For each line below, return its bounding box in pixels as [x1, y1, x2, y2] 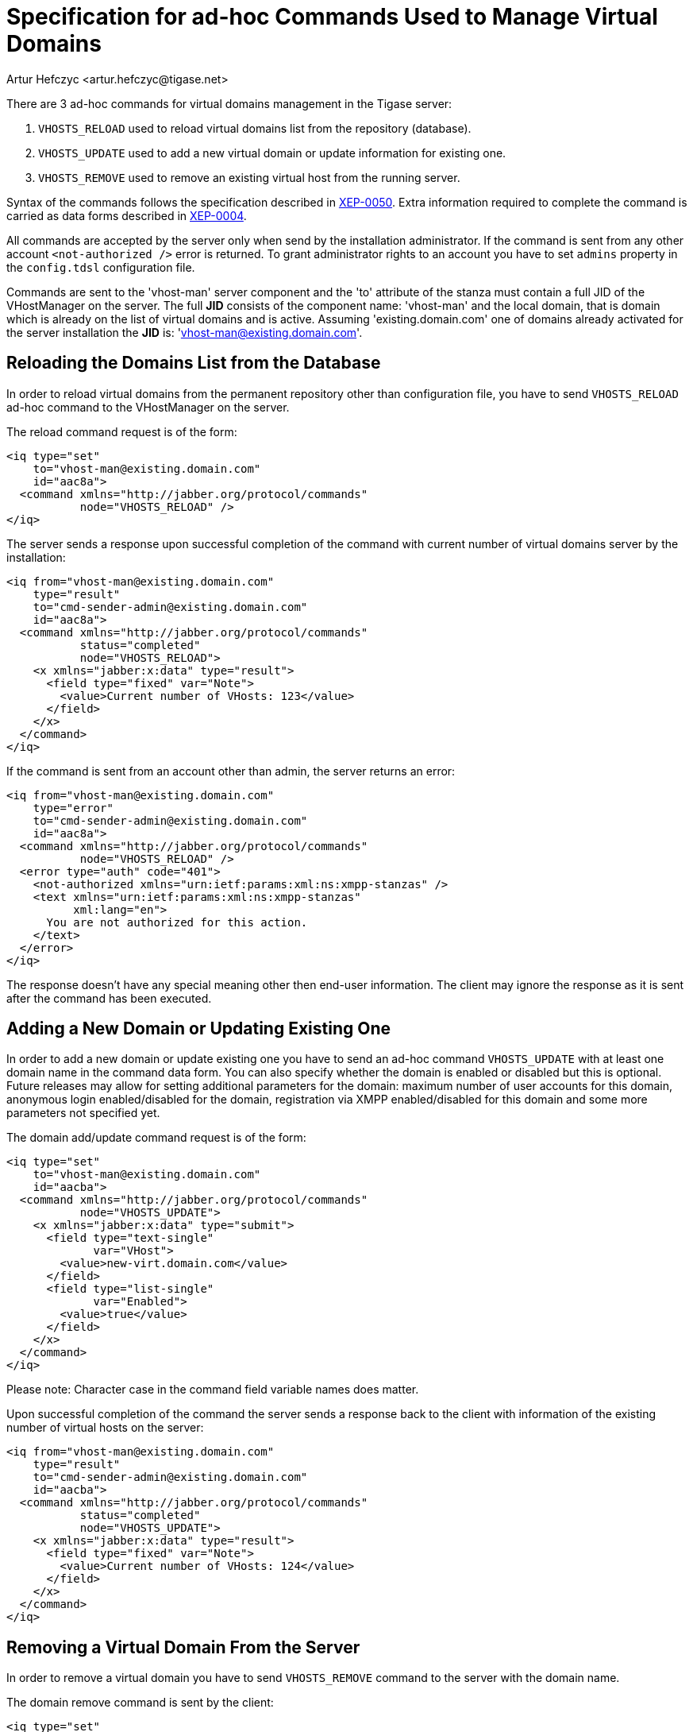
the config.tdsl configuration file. [6, 260, 195, 274]
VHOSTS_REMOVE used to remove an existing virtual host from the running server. [38, 170, 460, 184]
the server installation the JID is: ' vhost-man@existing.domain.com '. [6, 325, 363, 339]
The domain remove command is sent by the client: [6, 1695, 274, 1710]
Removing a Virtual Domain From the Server [6, 1637, 360, 1657]
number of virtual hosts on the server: [6, 1421, 204, 1435]
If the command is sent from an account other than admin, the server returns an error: [6, 764, 456, 778]
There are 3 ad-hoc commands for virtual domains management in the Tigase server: [6, 96, 452, 110]
